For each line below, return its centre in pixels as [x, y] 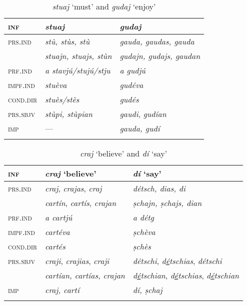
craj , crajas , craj [73, 188]
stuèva [56, 85]
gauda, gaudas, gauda [157, 41]
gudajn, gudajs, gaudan [160, 56]
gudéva [131, 85]
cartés [55, 246]
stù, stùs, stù [67, 41]
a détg [143, 217]
